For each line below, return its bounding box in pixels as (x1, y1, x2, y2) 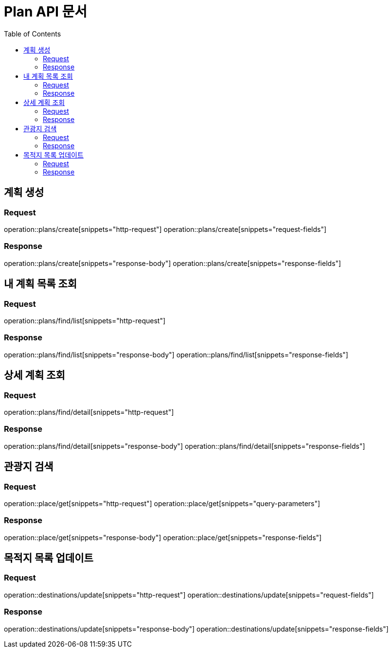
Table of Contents (4, 29, 61, 38)
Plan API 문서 (4, 3, 88, 20)
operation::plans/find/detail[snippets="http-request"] (4, 407, 174, 416)
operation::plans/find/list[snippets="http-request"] (4, 316, 166, 325)
